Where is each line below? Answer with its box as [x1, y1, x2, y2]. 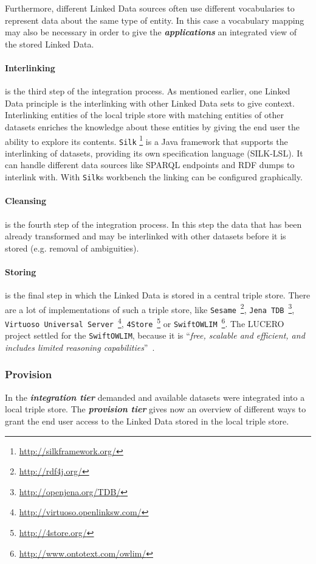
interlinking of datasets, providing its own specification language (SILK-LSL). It [5, 146, 303, 159]
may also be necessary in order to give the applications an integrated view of [5, 26, 297, 38]
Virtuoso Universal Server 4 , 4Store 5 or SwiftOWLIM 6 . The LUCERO [5, 315, 284, 330]
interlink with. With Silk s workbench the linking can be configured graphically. [5, 171, 303, 183]
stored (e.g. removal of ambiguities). [5, 241, 139, 254]
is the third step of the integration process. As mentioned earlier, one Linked [5, 85, 290, 97]
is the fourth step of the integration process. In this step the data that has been [5, 217, 302, 230]
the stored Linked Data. [5, 37, 94, 50]
